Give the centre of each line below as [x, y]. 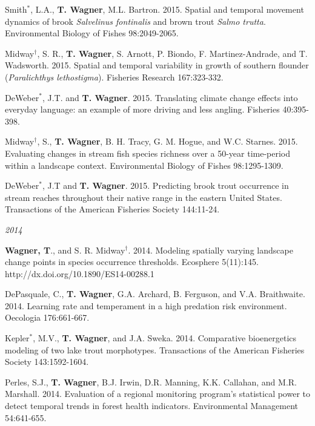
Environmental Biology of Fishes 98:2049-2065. [92, 33]
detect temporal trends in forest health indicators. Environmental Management [152, 406]
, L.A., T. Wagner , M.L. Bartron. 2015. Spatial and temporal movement [167, 9]
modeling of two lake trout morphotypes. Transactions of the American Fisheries [155, 349]
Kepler [17, 338]
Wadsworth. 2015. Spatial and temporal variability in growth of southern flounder [157, 65]
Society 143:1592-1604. [47, 362]
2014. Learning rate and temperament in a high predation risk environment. [146, 305]
